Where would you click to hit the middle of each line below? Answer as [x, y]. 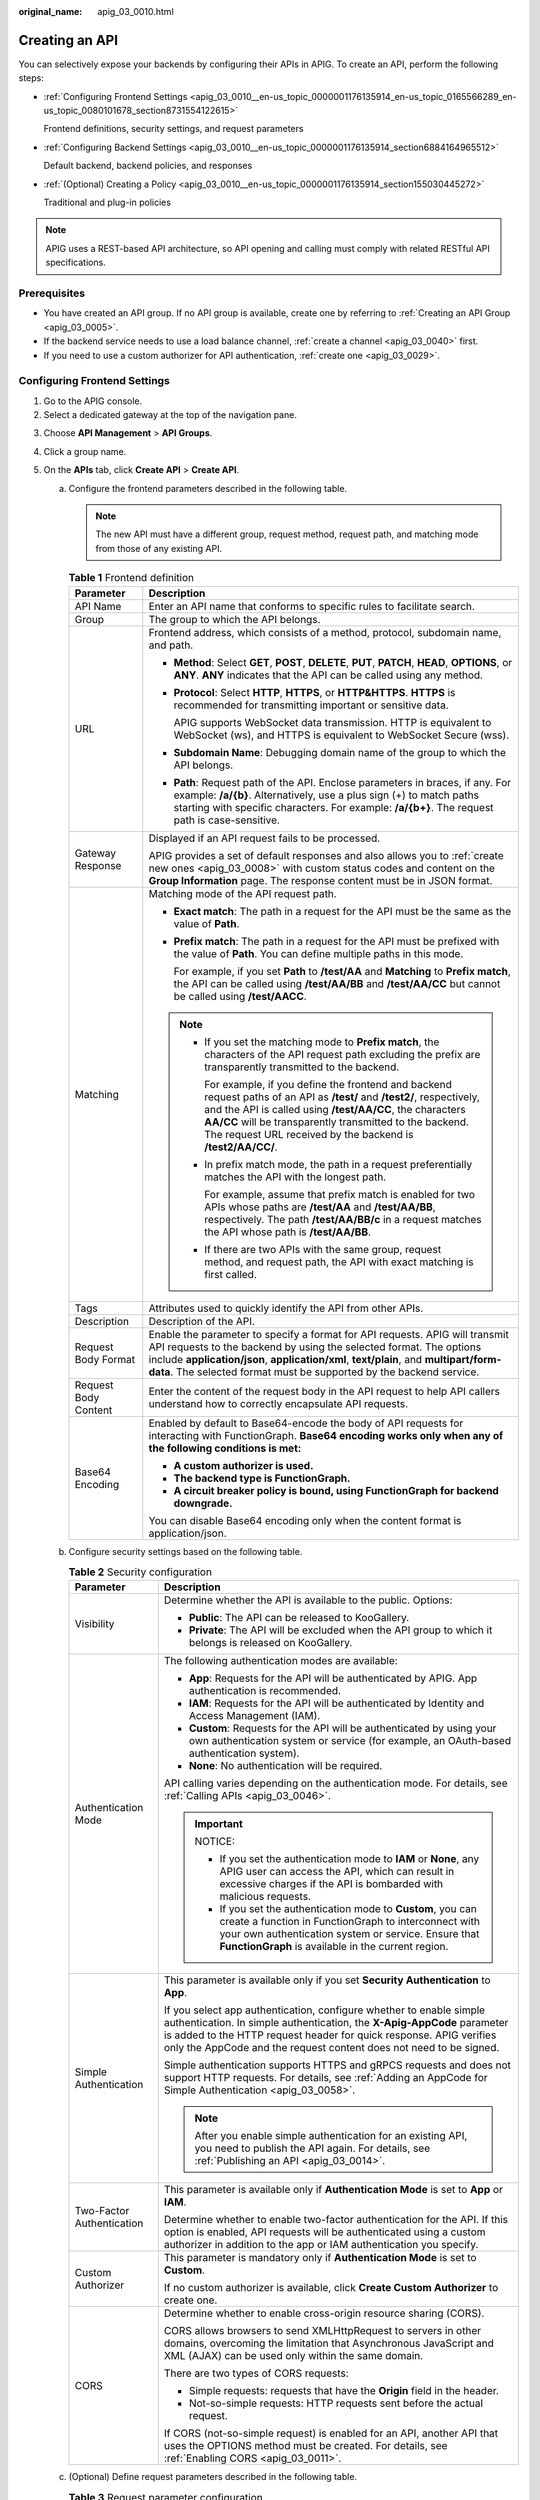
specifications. [76, 262]
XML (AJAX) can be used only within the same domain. [293, 2356]
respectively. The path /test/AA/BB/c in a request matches [343, 1219]
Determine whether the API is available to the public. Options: [308, 1600]
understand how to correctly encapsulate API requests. [278, 1403]
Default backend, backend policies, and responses [148, 166]
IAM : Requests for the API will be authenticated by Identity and [336, 1703]
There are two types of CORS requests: [256, 2373]
